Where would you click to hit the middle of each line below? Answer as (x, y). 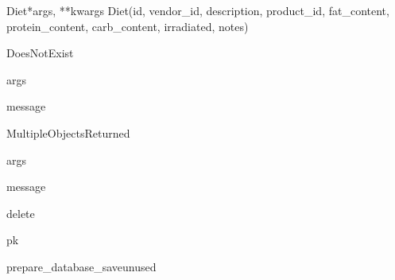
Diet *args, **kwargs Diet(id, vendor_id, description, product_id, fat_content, (198, 10)
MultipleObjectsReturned (68, 132)
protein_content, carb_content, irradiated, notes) (128, 26)
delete (21, 213)
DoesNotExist (40, 53)
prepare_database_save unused (81, 266)
